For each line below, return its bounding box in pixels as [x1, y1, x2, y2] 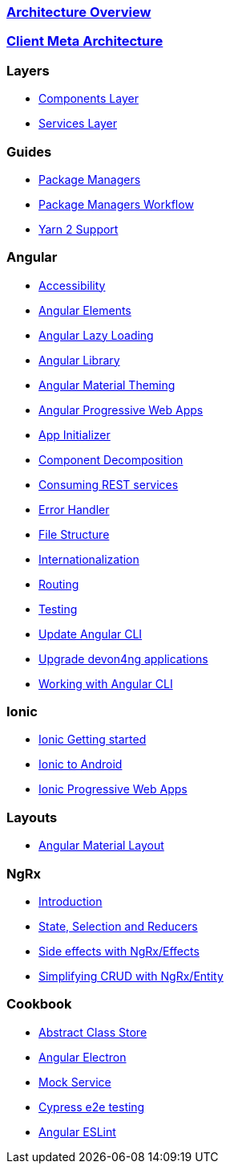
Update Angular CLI [38, 626, 143, 641]
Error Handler [38, 502, 110, 516]
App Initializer [38, 427, 111, 442]
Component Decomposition [38, 452, 184, 467]
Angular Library [38, 353, 120, 367]
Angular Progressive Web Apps [38, 402, 204, 417]
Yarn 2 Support [38, 222, 119, 236]
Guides [6, 143, 52, 160]
